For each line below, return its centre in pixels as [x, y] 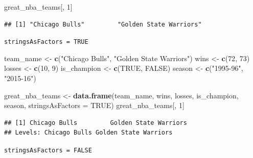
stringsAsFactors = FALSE [48, 150]
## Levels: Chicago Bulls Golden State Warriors [88, 133]
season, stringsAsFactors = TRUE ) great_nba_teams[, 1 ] [94, 105]
